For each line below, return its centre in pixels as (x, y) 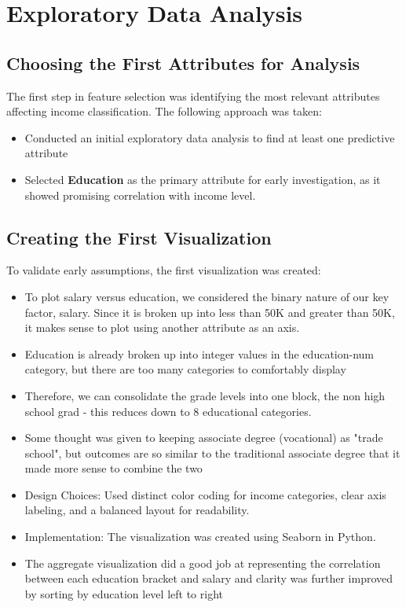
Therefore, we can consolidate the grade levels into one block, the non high (205, 395)
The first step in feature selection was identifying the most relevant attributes (193, 96)
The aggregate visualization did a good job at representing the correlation (203, 563)
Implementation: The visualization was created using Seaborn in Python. (200, 537)
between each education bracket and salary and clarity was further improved (209, 578)
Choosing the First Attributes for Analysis (183, 63)
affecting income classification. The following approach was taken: (164, 111)
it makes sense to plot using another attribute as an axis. (162, 327)
